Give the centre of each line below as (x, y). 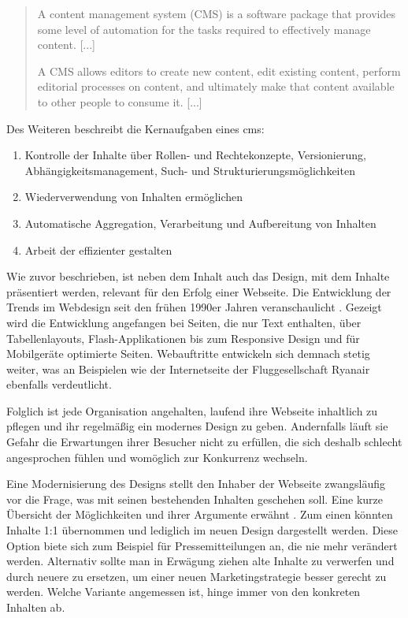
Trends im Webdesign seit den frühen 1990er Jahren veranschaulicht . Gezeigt (194, 307)
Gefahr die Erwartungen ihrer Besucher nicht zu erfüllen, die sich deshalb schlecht (204, 442)
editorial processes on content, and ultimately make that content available (216, 86)
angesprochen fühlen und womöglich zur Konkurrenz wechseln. (157, 457)
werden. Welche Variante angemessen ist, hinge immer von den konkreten (184, 592)
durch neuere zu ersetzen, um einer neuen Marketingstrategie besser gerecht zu (197, 576)
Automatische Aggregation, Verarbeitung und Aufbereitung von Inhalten (200, 223)
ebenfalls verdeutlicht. (59, 384)
